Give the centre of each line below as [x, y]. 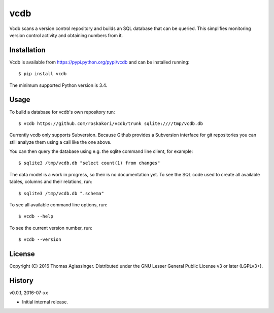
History [22, 280]
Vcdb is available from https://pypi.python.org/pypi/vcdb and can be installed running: [99, 62]
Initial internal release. [45, 302]
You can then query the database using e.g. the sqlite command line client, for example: [101, 151]
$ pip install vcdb [43, 74]
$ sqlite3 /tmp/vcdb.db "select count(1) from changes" [89, 163]
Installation [27, 50]
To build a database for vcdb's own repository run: [62, 112]
